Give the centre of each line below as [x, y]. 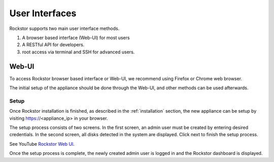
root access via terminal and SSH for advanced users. [78, 52]
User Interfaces [43, 13]
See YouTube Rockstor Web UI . [42, 144]
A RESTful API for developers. [53, 45]
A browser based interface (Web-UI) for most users [76, 38]
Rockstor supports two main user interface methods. [64, 28]
